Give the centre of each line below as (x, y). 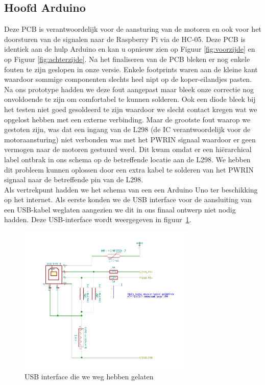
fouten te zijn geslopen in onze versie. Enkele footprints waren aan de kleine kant (131, 69)
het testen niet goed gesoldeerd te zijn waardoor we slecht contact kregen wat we (131, 109)
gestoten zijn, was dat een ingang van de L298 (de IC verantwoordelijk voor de (127, 129)
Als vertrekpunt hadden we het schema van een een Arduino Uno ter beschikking (131, 189)
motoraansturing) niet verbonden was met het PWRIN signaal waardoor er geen (130, 139)
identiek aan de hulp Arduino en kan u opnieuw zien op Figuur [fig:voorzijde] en (130, 49)
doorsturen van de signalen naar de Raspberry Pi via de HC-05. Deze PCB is (125, 39)
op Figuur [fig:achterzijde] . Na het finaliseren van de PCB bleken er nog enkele (127, 59)
